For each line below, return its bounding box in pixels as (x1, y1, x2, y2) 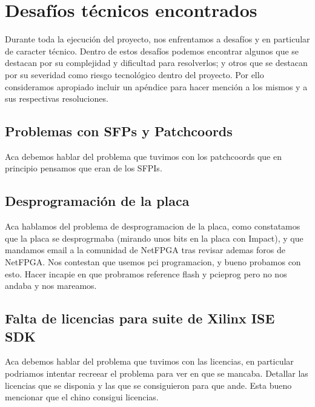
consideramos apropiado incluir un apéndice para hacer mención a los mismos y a (5, 80, 308, 93)
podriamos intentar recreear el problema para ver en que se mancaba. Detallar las (5, 367, 308, 380)
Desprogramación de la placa (5, 191, 190, 210)
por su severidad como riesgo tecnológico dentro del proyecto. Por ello (5, 68, 264, 81)
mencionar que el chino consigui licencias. (5, 391, 159, 403)
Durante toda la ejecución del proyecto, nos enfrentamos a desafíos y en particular (5, 33, 310, 45)
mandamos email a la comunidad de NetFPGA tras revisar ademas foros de (5, 243, 285, 256)
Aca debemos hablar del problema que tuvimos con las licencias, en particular (5, 355, 294, 368)
